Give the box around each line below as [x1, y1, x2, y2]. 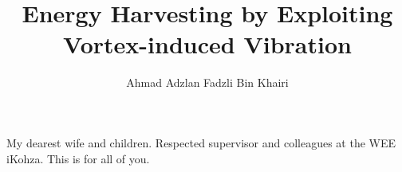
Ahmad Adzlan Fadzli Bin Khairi [126, 74, 289, 91]
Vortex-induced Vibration [63, 28, 352, 61]
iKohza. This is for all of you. [6, 150, 150, 166]
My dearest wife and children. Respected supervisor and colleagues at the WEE [6, 134, 396, 150]
